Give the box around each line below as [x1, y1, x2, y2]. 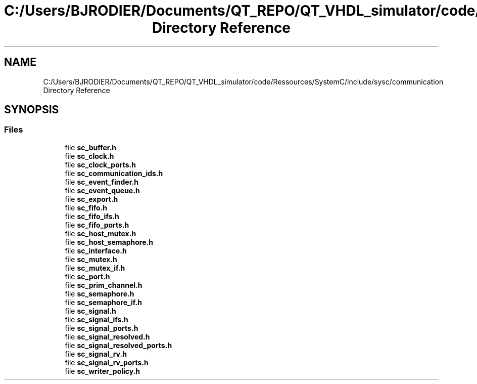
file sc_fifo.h [65, 203, 107, 212]
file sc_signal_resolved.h [65, 332, 150, 341]
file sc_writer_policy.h [65, 366, 140, 375]
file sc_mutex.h [65, 254, 117, 264]
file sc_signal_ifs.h [65, 315, 128, 324]
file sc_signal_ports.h [65, 323, 138, 332]
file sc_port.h [65, 272, 110, 281]
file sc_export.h [65, 194, 118, 203]
